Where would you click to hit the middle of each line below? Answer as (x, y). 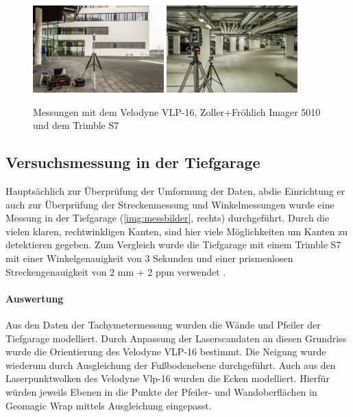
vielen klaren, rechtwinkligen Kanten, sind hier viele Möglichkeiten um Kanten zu (177, 231)
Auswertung (35, 298)
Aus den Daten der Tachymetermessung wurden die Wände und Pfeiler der (163, 324)
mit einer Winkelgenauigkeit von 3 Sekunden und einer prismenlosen (149, 258)
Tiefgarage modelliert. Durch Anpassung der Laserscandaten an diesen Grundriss (176, 338)
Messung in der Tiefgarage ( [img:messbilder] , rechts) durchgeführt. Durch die (168, 218)
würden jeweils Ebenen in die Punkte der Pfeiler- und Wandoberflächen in (161, 391)
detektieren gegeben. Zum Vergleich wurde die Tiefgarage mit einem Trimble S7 (173, 245)
